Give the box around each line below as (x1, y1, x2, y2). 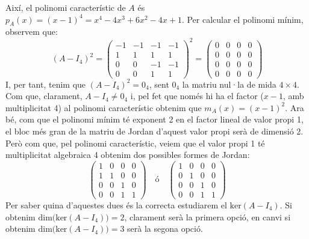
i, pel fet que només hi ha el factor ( (130, 89, 264, 102)
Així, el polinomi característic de (5, 1, 126, 13)
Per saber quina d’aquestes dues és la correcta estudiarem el (5, 199, 227, 211)
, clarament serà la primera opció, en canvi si (124, 210, 291, 223)
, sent (149, 77, 169, 90)
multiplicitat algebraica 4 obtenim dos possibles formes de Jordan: (5, 148, 250, 161)
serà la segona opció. (127, 222, 203, 235)
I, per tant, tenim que (5, 77, 86, 90)
